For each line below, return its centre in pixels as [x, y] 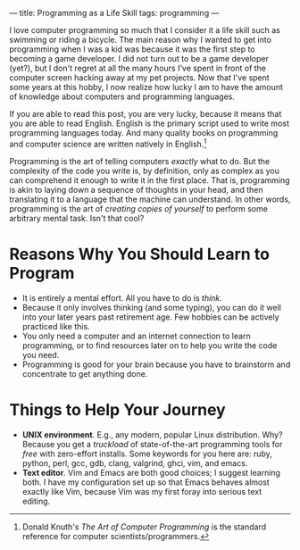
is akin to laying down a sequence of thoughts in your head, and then [136, 189]
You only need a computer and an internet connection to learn [137, 336]
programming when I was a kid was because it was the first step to [133, 49]
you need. [41, 354]
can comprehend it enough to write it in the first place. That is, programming [150, 180]
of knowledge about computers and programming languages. [122, 96]
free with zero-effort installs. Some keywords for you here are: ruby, [147, 454]
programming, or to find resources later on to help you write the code [150, 345]
